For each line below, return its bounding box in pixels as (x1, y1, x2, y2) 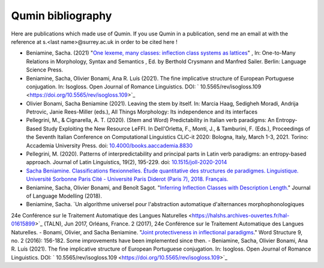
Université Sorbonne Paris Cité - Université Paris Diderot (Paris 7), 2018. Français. (26, 175, 229, 183)
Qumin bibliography (11, 9, 112, 22)
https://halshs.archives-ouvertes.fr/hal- (192, 212, 290, 219)
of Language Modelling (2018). (26, 192, 102, 199)
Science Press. (26, 66, 63, 73)
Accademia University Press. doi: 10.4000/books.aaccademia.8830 (26, 142, 193, 149)
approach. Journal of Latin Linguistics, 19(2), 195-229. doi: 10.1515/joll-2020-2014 (26, 159, 227, 166)
